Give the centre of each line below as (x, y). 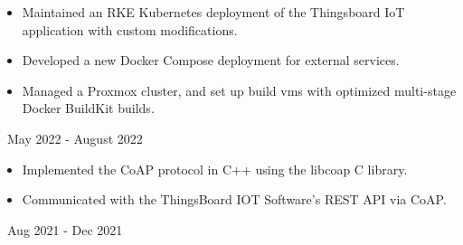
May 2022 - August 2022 (75, 138)
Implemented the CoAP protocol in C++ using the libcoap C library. (215, 169)
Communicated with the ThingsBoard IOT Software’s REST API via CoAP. (234, 199)
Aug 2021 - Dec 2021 (65, 229)
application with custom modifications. (130, 29)
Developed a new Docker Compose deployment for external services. (211, 60)
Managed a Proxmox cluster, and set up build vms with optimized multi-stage (239, 90)
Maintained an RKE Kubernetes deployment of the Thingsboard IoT (213, 12)
